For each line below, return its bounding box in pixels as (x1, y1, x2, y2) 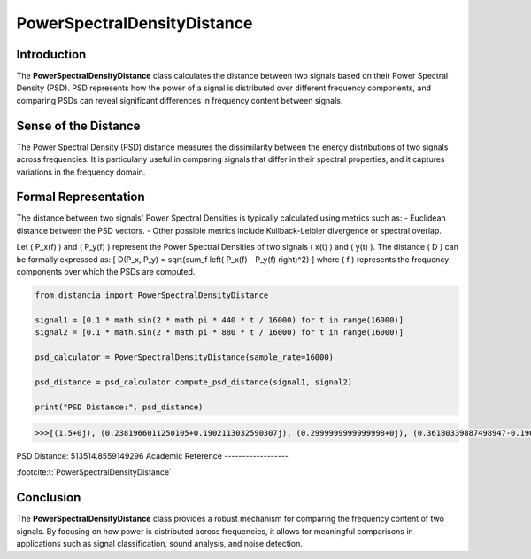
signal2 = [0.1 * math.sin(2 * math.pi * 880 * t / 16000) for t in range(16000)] (35, 328, 404, 338)
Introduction (16, 47, 87, 62)
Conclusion (16, 490, 81, 505)
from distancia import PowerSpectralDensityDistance (35, 290, 269, 300)
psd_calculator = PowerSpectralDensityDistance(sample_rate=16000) (35, 352, 335, 362)
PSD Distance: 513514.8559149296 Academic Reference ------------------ (16, 451, 289, 462)
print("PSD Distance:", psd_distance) (35, 401, 204, 412)
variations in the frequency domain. (16, 167, 146, 177)
